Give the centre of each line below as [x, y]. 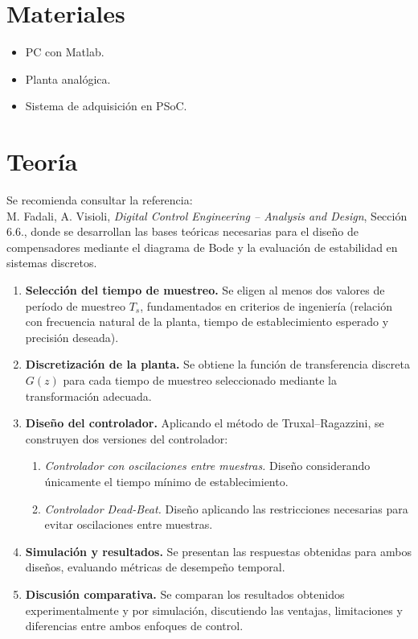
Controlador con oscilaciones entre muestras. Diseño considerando [207, 466]
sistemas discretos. [52, 263]
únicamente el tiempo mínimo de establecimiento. [166, 481]
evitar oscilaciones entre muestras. [129, 524]
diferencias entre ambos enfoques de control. [134, 626]
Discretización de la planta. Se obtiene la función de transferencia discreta [217, 364]
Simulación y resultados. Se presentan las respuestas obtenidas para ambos [218, 551]
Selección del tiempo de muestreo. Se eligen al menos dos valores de [205, 290]
